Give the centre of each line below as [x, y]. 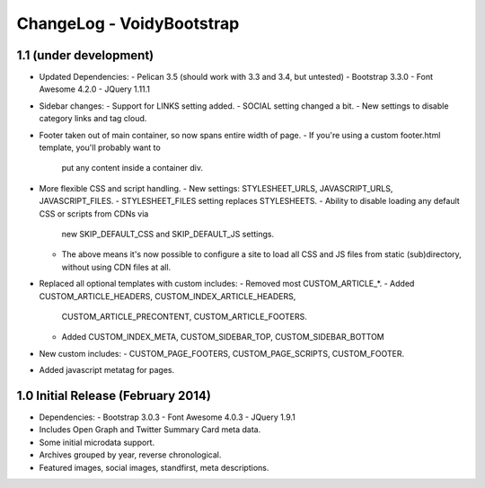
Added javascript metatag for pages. [107, 370]
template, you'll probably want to [100, 147]
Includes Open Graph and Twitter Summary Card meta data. [150, 430]
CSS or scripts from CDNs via [94, 213]
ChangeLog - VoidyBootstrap [128, 23]
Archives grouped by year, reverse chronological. [130, 455]
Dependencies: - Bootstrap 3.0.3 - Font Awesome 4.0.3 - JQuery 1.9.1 [168, 417]
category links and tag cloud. [93, 119]
